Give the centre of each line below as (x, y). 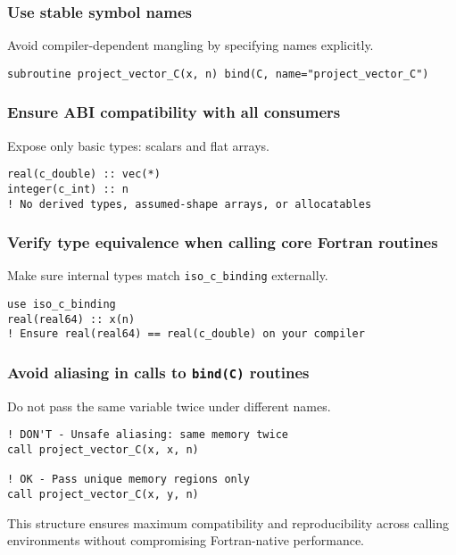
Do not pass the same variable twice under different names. (169, 406)
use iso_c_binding (62, 305)
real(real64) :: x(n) (71, 319)
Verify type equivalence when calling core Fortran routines (223, 242)
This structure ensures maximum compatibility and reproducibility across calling (228, 522)
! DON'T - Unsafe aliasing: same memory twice (148, 435)
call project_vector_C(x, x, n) (103, 450)
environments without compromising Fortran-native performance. (186, 540)
